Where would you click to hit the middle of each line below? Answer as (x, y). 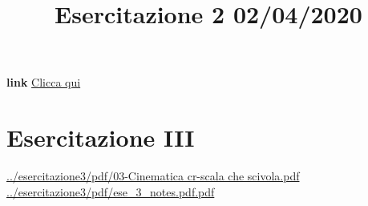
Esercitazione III (101, 137)
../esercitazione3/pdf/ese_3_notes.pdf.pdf (111, 191)
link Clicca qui (44, 82)
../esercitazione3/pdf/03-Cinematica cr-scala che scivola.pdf (153, 176)
